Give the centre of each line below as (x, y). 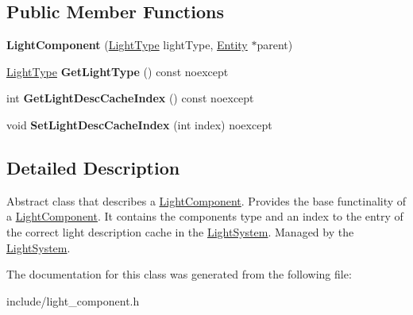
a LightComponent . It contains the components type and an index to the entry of (205, 216)
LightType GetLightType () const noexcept (118, 71)
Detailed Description (93, 167)
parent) (275, 45)
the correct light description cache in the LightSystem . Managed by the (180, 231)
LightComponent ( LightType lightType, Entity (127, 45)
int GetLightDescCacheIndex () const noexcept (130, 98)
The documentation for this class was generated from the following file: (179, 274)
